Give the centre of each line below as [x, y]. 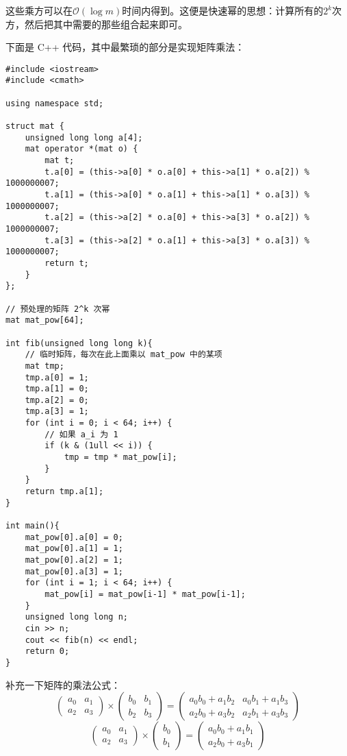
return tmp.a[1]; [64, 492]
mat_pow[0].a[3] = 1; [74, 571]
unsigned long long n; [76, 617]
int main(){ [33, 526]
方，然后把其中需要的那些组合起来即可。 [97, 24]
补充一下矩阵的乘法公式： [63, 684]
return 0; [47, 651]
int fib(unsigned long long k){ [79, 343]
